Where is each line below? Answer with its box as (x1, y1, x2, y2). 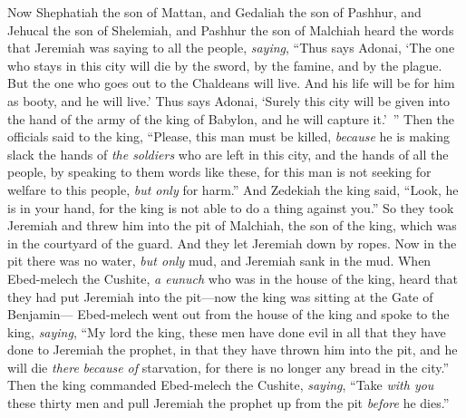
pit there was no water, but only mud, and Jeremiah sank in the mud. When (7, 251, 432, 270)
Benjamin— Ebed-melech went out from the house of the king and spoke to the (7, 305, 450, 324)
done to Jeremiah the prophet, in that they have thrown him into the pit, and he (7, 340, 458, 359)
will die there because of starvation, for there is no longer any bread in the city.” (7, 357, 450, 376)
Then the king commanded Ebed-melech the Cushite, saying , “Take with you (7, 375, 434, 394)
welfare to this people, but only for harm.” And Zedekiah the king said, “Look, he (7, 180, 459, 199)
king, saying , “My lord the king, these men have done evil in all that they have (7, 322, 446, 341)
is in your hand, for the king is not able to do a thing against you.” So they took (7, 198, 454, 217)
